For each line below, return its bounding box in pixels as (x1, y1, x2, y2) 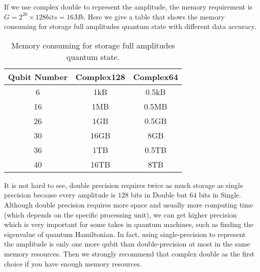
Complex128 (75, 70, 125, 82)
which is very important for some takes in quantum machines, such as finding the (4, 219, 253, 229)
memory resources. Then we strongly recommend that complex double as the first (4, 248, 254, 258)
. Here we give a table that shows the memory (83, 11, 225, 21)
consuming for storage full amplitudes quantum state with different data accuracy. (4, 21, 256, 31)
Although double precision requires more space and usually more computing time (4, 199, 253, 209)
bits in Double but (131, 189, 187, 200)
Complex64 (133, 70, 178, 82)
